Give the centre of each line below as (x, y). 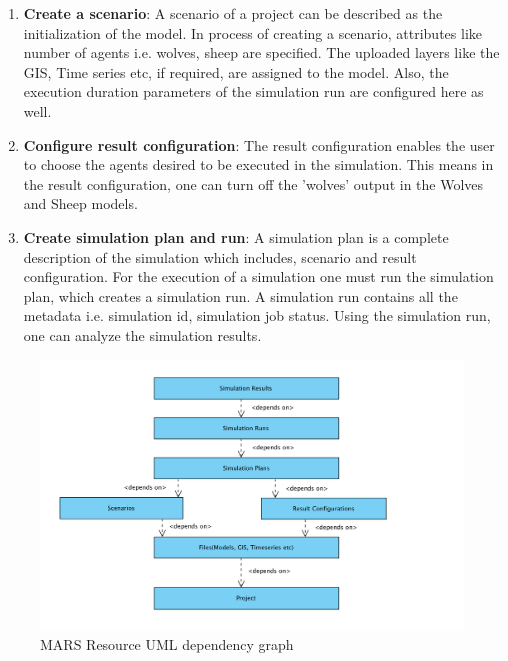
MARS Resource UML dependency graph (167, 644)
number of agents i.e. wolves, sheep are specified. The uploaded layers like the (261, 52)
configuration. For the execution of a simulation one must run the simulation (258, 276)
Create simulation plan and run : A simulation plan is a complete (236, 236)
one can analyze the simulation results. (142, 334)
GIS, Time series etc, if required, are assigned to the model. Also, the (236, 71)
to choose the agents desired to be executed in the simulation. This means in (258, 164)
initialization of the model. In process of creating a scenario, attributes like (252, 32)
